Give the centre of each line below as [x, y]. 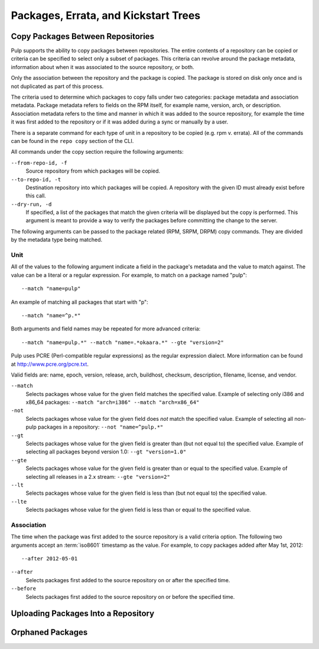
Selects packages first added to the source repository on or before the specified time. [130, 596]
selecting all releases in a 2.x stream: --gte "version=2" [98, 476]
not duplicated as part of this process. [57, 86]
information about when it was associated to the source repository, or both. [102, 67]
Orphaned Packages [49, 632]
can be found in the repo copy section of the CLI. [72, 141]
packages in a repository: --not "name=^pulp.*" [100, 427]
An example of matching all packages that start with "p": [80, 302]
